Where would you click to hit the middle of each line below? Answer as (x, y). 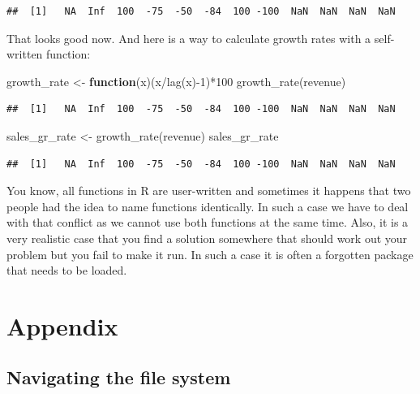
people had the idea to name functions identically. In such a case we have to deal (208, 206)
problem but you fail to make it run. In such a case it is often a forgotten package (210, 254)
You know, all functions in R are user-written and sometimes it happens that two (209, 191)
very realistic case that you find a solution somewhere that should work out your (207, 238)
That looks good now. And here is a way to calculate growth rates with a (189, 38)
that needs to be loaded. (67, 270)
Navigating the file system (119, 377)
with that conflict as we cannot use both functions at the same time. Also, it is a (208, 222)
